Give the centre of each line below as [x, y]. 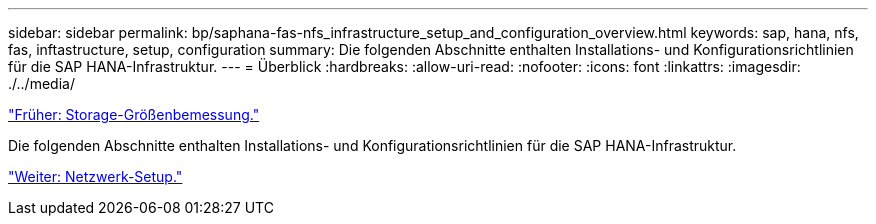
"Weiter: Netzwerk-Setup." [95, 176]
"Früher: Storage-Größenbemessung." [134, 114]
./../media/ [41, 83]
